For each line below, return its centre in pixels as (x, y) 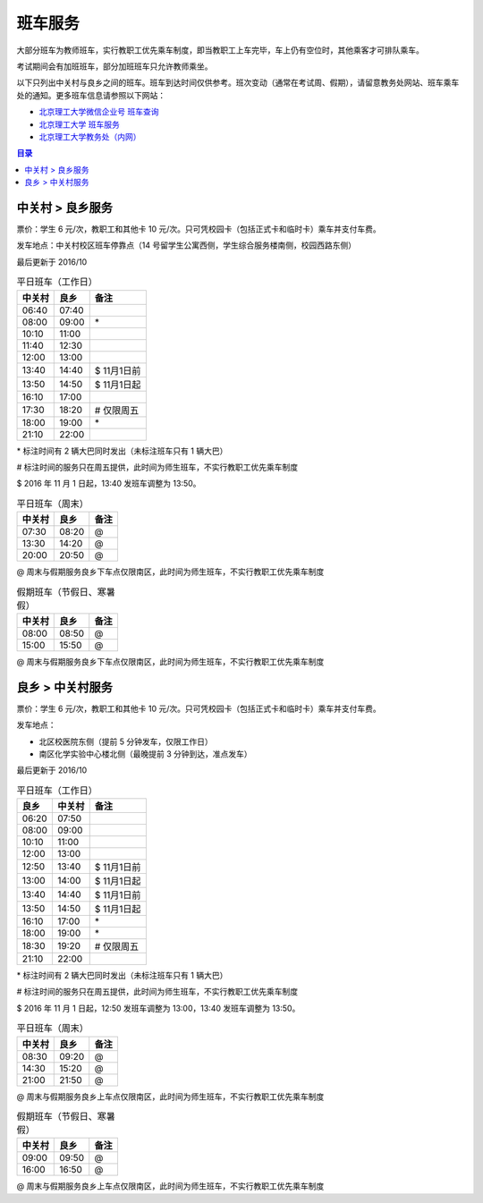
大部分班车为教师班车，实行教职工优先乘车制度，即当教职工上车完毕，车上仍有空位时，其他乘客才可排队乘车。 (220, 50)
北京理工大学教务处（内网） (90, 136)
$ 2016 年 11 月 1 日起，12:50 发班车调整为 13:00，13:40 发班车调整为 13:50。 (158, 1008)
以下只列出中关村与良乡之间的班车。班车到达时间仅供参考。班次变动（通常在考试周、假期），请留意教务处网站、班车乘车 (238, 83)
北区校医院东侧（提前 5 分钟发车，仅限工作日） (126, 741)
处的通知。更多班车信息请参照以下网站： (91, 95)
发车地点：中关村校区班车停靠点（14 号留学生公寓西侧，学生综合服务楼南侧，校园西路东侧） (186, 245)
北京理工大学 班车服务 (79, 124)
